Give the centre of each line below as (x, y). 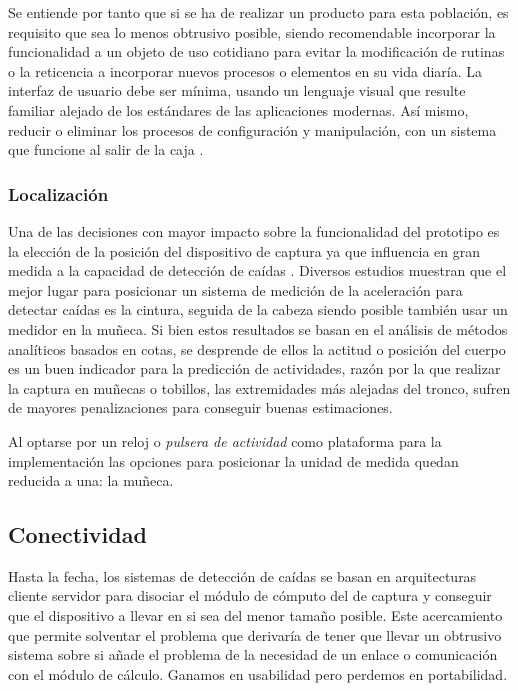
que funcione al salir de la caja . (106, 149)
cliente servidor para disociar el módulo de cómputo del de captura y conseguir (250, 595)
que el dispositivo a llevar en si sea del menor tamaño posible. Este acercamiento (255, 615)
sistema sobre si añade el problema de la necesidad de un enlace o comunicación (253, 654)
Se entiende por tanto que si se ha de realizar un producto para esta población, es (258, 12)
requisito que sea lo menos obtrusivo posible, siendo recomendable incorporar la (252, 31)
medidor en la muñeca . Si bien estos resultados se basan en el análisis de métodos (258, 328)
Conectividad (77, 534)
